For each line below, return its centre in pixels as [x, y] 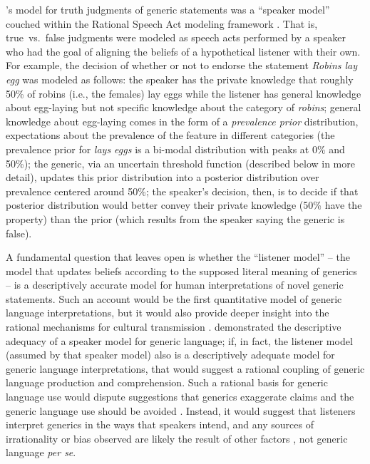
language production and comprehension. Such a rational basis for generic [167, 382]
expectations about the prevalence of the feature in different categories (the [170, 135]
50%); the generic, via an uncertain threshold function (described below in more [180, 163]
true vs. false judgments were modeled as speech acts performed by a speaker [176, 37]
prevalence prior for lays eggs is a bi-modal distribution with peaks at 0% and [175, 149]
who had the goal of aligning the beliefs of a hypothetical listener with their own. [183, 51]
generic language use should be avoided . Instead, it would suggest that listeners [181, 410]
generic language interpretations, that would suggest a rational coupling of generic [185, 368]
